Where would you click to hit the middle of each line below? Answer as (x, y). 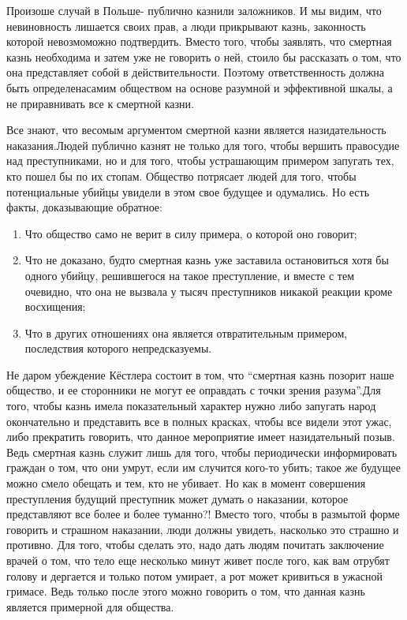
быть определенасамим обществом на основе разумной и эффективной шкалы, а (200, 87)
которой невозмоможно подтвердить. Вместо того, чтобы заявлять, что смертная (199, 41)
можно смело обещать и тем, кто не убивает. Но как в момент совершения (186, 483)
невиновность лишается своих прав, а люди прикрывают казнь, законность (186, 26)
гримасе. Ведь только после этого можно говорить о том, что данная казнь (186, 591)
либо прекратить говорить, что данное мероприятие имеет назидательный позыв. (201, 437)
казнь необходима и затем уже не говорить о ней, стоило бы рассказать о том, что (204, 56)
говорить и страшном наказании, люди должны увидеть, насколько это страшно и (203, 529)
